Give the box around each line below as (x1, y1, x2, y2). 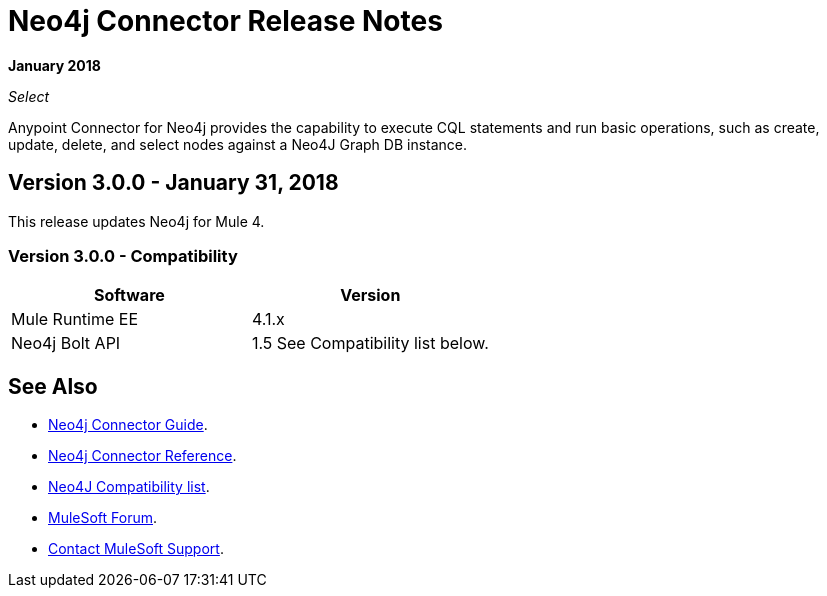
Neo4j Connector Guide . (48, 416, 208, 434)
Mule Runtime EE (11, 309, 139, 330)
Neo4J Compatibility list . (48, 478, 210, 496)
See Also (8, 373, 98, 399)
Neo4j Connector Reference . (48, 447, 237, 465)
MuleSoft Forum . (48, 509, 158, 527)
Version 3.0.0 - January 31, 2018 (8, 170, 339, 196)
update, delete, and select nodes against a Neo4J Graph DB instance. (8, 135, 468, 153)
